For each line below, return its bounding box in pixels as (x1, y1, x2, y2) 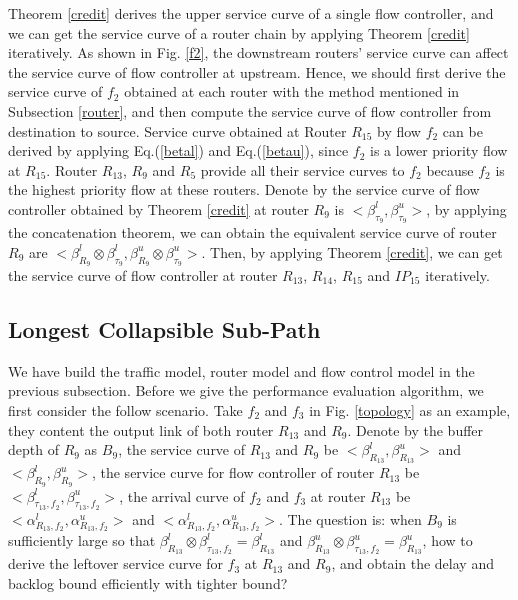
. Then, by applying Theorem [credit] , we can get (201, 241, 503, 262)
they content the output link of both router (8, 419, 274, 440)
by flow (377, 120, 421, 141)
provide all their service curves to (200, 159, 405, 180)
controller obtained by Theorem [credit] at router (8, 198, 309, 219)
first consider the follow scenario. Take (8, 399, 243, 420)
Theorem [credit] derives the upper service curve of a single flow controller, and (8, 3, 494, 23)
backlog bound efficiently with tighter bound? (8, 573, 288, 594)
